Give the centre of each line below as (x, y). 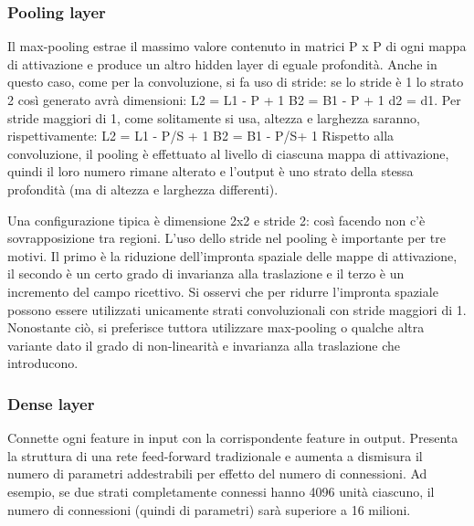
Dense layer (51, 403)
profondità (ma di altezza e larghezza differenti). (143, 189)
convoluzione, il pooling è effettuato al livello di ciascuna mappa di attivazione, (228, 153)
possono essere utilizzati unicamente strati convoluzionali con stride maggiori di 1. (237, 309)
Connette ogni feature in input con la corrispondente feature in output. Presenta (233, 438)
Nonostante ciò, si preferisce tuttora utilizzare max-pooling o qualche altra (216, 327)
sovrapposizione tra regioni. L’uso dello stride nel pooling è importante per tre (226, 238)
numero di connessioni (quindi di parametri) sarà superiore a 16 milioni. (209, 509)
